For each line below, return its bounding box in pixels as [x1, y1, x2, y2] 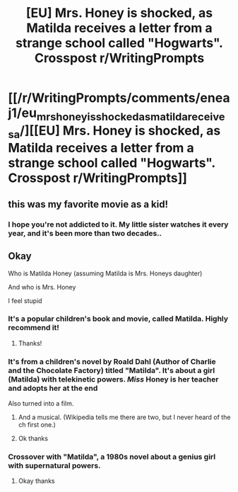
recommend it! [8, 323, 59, 333]
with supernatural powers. [8, 461, 101, 471]
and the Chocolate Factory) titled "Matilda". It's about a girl [8, 365, 215, 375]
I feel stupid [8, 296, 42, 305]
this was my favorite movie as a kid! [8, 198, 169, 210]
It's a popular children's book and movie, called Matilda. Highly [8, 314, 229, 324]
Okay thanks [18, 476, 55, 486]
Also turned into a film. [8, 399, 74, 408]
